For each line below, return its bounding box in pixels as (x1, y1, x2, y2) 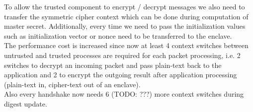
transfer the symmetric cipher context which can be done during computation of (4, 11, 249, 21)
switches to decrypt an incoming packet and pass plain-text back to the (4, 59, 222, 70)
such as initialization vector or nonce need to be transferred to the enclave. (4, 30, 232, 41)
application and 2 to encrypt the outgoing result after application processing (4, 69, 237, 80)
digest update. (4, 98, 47, 109)
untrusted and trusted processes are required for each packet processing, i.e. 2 (4, 50, 241, 60)
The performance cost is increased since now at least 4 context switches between (4, 40, 249, 51)
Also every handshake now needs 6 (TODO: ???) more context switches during (4, 89, 244, 99)
